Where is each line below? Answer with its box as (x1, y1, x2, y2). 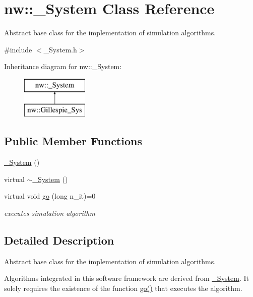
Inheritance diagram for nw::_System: (4, 61, 122, 72)
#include (4, 44, 32, 54)
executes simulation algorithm (4, 208, 95, 218)
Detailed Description (4, 232, 114, 248)
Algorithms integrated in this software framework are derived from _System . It (4, 273, 249, 283)
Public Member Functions (4, 133, 142, 149)
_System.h (43, 44, 77, 54)
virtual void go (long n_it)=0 (4, 191, 96, 201)
